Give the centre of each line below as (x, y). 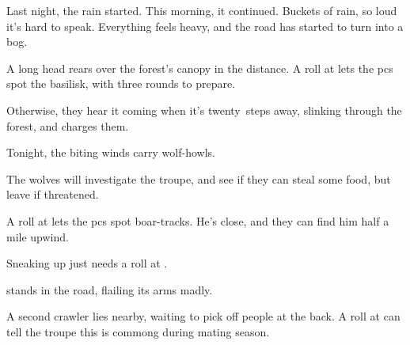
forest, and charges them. (68, 125)
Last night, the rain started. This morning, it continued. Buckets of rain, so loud (202, 10)
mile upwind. (38, 236)
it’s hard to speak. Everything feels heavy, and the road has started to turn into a (205, 26)
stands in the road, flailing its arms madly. (110, 289)
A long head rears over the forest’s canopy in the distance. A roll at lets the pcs (200, 68)
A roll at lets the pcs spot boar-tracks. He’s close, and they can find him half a (198, 220)
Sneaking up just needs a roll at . (87, 263)
